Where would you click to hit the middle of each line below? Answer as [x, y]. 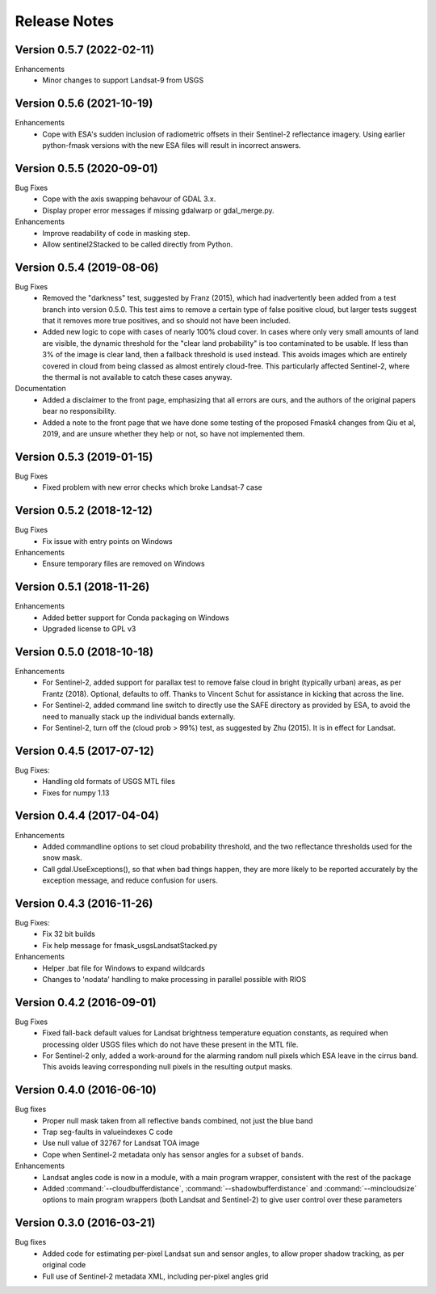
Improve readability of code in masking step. [116, 233]
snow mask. [62, 858]
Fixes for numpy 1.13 [76, 793]
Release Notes [65, 21]
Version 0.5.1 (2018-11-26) [82, 587]
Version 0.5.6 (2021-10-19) [84, 104]
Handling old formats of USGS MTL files [109, 782]
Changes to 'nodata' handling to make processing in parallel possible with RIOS [174, 979]
